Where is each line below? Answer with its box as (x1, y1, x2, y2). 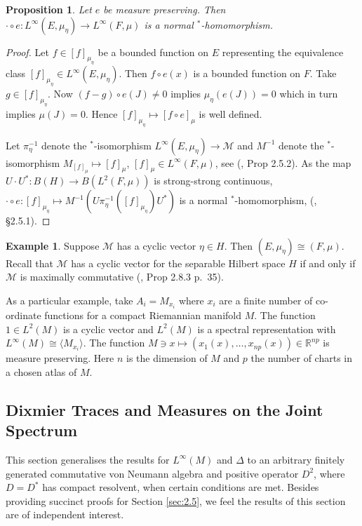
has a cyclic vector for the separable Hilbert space (71, 255, 286, 270)
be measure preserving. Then (103, 2, 226, 16)
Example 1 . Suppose (6, 238, 100, 252)
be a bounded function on (98, 44, 209, 59)
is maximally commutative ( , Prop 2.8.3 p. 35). (20, 269, 224, 284)
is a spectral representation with (197, 321, 336, 336)
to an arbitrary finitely (247, 452, 345, 466)
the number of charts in (250, 351, 353, 365)
